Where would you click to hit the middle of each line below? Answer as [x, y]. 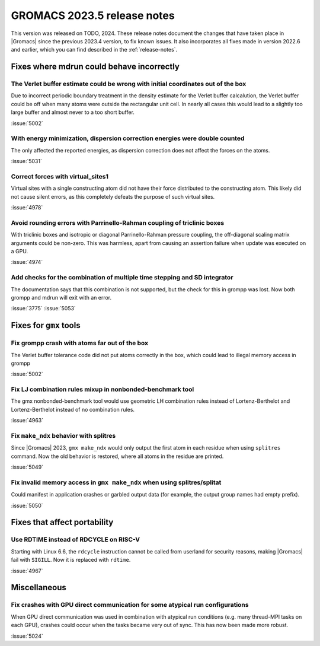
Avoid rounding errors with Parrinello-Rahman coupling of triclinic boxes [118, 222]
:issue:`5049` [27, 467]
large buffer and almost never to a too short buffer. [73, 112]
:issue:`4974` [27, 262]
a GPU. [20, 252]
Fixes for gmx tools [46, 325]
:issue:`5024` [27, 636]
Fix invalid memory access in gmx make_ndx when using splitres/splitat [116, 482]
